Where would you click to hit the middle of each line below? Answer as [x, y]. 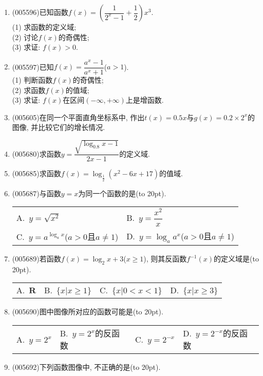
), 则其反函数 [165, 259]
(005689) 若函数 [36, 259]
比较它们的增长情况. [72, 127]
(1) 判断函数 [32, 79]
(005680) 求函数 [36, 153]
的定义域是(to [236, 259]
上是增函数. [145, 100]
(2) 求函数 [29, 90]
